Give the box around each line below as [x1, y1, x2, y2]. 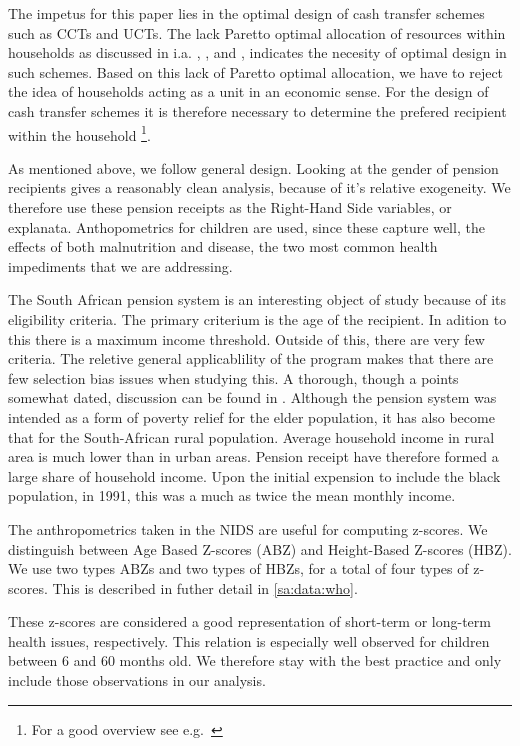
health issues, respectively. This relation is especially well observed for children [8, 630, 490, 651]
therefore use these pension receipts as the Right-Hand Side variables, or [8, 197, 452, 217]
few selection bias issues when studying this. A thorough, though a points [8, 367, 459, 388]
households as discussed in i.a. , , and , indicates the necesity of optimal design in [8, 42, 507, 63]
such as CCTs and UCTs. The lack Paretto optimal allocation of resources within [8, 22, 506, 43]
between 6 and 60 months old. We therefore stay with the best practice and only [8, 650, 502, 671]
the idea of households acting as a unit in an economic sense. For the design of [8, 81, 489, 102]
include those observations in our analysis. [8, 670, 266, 691]
